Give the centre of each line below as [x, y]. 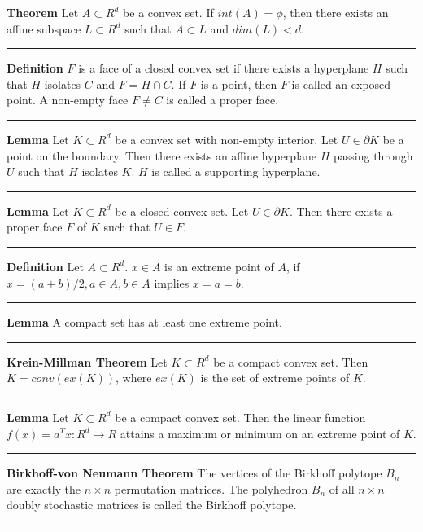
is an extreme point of [219, 266]
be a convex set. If [168, 12]
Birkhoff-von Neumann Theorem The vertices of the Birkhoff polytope [194, 473]
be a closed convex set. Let [182, 211]
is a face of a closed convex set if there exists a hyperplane [224, 68]
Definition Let [45, 266]
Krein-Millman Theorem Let [87, 361]
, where [133, 378]
